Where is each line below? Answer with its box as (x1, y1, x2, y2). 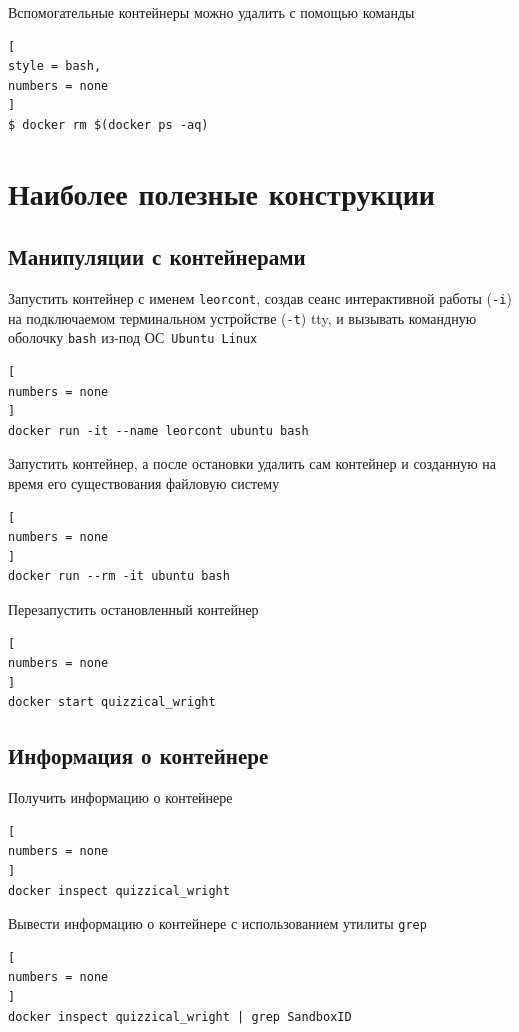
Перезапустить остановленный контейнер (8, 599, 259, 620)
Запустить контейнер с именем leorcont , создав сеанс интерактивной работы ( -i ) (8, 288, 512, 309)
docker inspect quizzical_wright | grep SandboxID (8, 1009, 352, 1024)
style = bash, (8, 59, 102, 74)
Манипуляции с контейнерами (8, 241, 306, 272)
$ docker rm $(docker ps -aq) (8, 117, 209, 132)
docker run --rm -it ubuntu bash (8, 569, 230, 584)
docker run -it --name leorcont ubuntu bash (8, 423, 309, 438)
